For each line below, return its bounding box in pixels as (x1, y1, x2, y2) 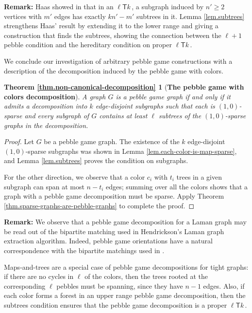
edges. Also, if (203, 280, 245, 291)
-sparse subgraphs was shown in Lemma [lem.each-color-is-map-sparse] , (25, 146, 237, 156)
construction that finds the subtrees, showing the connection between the (4, 30, 221, 40)
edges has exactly (54, 11, 106, 21)
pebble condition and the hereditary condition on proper (4, 39, 172, 50)
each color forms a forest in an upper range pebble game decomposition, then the (4, 290, 246, 300)
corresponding (4, 280, 46, 291)
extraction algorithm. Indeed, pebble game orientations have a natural (4, 236, 213, 246)
